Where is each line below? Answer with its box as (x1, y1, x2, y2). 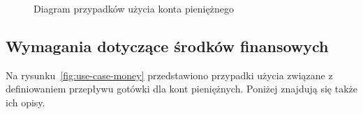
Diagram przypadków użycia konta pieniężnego (34, 1, 234, 15)
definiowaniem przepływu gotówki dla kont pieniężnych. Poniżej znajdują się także (6, 81, 357, 96)
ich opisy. (6, 95, 45, 109)
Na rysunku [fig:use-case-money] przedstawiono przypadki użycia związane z (6, 67, 333, 82)
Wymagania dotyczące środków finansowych (6, 35, 329, 56)
